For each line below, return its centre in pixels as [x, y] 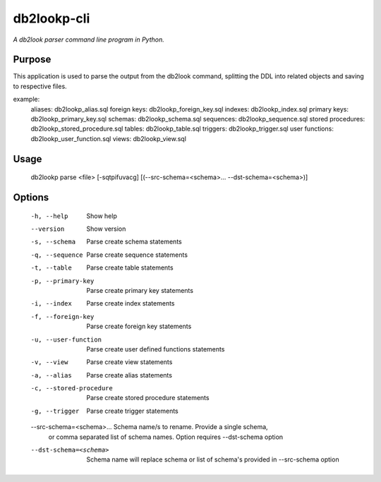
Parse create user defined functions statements [156, 349]
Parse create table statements [130, 267]
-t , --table [51, 268]
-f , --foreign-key [62, 317]
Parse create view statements [129, 362]
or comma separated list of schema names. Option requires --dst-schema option [166, 437]
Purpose [32, 60]
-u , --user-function [66, 339]
